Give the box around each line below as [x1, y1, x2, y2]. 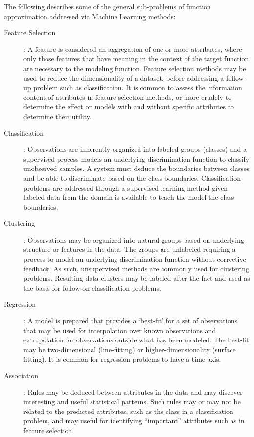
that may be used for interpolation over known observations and [23, 325, 216, 335]
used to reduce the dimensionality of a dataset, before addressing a [23, 73, 224, 83]
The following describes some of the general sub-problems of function [4, 1, 211, 11]
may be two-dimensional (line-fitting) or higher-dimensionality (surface [23, 344, 236, 354]
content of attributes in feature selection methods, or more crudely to [23, 92, 232, 102]
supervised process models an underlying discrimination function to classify [23, 153, 250, 164]
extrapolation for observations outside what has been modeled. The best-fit [23, 335, 249, 345]
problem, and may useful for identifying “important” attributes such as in [23, 415, 245, 426]
